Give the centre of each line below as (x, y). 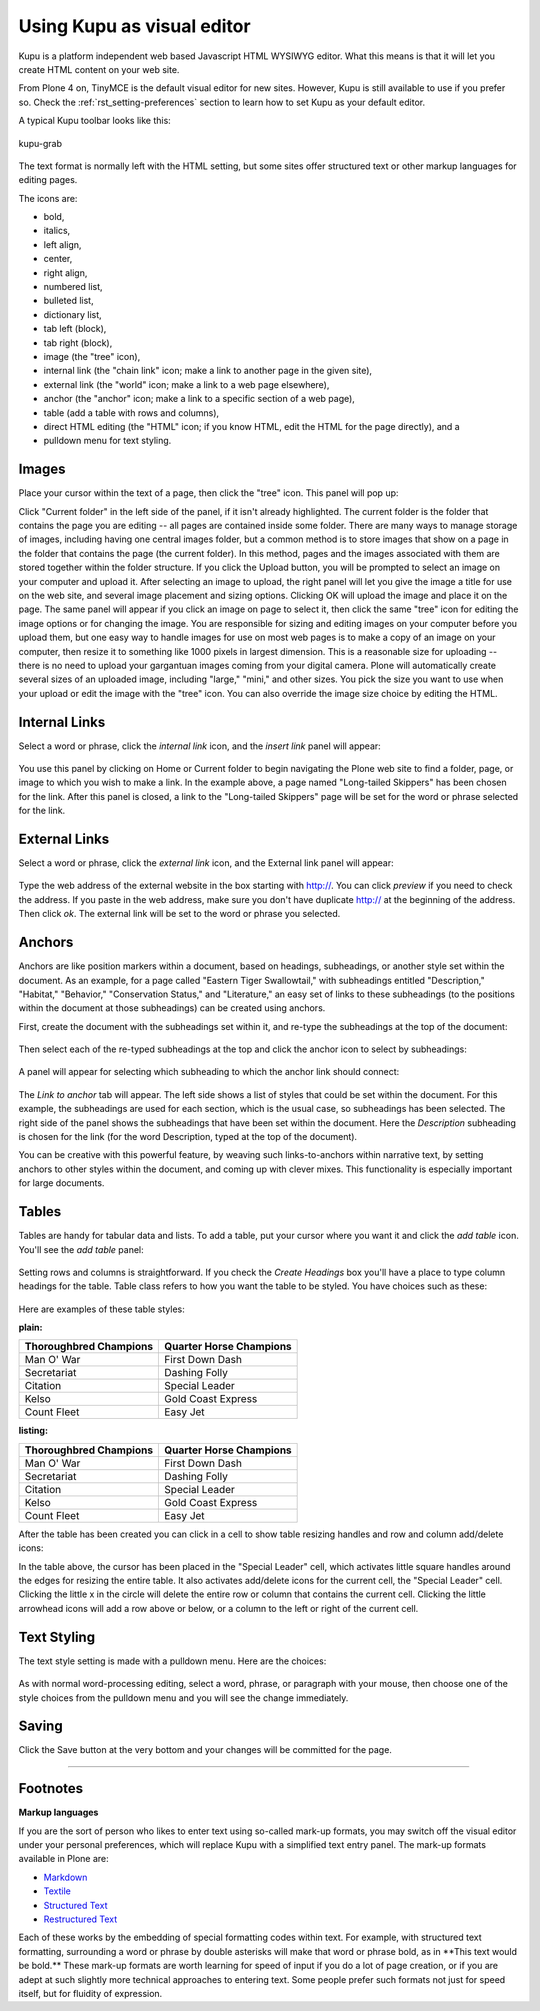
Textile (57, 1891)
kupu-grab (40, 143)
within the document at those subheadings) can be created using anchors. (172, 1008)
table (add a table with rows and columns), (131, 412)
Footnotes (51, 1788)
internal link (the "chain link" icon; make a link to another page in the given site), (208, 371)
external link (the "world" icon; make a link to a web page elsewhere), (186, 384)
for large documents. (61, 1183)
